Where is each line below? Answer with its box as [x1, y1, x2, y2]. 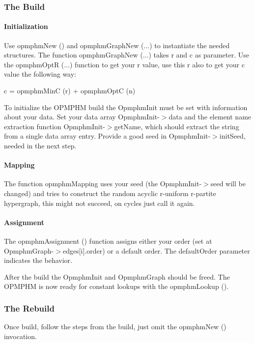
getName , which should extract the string [114, 121, 239, 131]
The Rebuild [4, 302, 55, 314]
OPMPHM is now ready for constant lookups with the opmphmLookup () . [4, 281, 229, 291]
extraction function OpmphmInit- [4, 121, 105, 131]
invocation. [4, 331, 37, 341]
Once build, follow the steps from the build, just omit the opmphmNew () [4, 321, 227, 332]
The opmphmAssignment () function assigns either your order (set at [4, 235, 212, 246]
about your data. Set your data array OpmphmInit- [4, 112, 160, 122]
